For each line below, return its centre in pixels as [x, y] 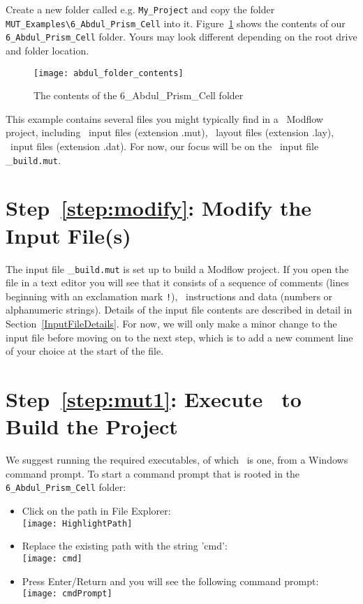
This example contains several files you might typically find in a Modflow [164, 118]
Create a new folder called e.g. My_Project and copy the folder [140, 9]
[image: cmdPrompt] [67, 594]
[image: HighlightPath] [77, 523]
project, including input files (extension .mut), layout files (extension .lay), [170, 132]
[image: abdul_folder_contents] [109, 73]
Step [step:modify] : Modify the [159, 208]
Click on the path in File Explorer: [96, 510]
